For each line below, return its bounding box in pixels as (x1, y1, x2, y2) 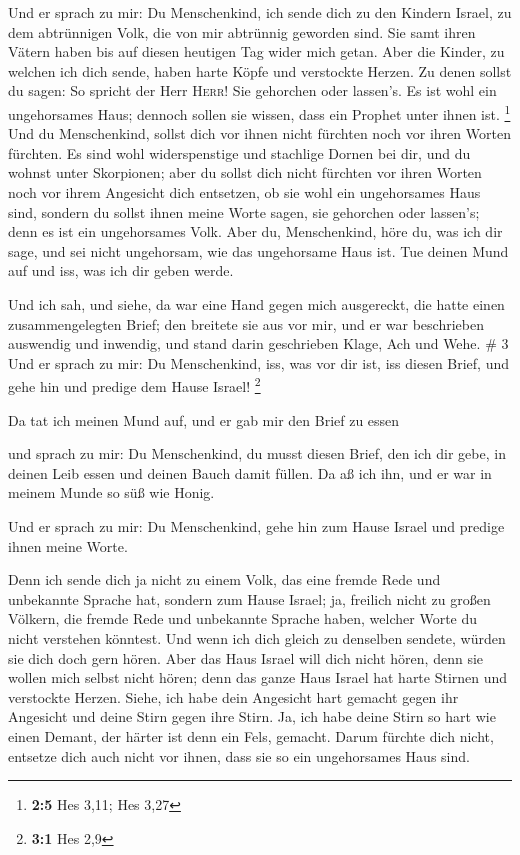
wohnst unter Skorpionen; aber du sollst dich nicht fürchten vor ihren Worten (8, 162, 482, 183)
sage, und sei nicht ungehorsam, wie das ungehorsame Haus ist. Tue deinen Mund (8, 240, 509, 261)
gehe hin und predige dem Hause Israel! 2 (8, 373, 261, 396)
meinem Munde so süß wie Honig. (8, 482, 215, 503)
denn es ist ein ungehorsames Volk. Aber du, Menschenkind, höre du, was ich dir (8, 221, 503, 242)
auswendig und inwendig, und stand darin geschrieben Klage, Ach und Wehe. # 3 (8, 333, 509, 354)
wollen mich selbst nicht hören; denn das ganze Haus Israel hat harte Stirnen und (8, 667, 508, 688)
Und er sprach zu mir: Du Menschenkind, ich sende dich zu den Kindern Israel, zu (8, 2, 512, 22)
